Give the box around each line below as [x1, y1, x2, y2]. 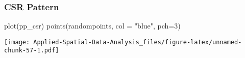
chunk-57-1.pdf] [4, 47, 59, 54]
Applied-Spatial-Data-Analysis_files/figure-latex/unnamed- [33, 38, 242, 46]
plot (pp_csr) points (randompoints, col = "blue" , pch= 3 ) [4, 20, 181, 31]
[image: [4, 38, 30, 46]
